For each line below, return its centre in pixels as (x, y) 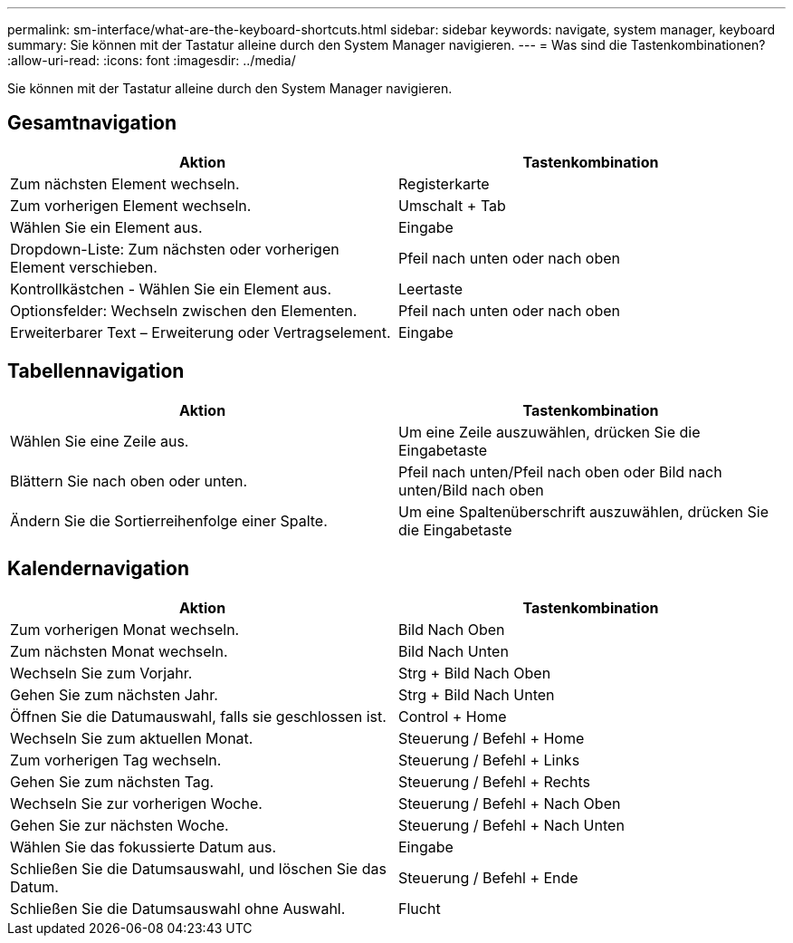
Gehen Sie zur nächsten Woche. (119, 825)
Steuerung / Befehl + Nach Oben (510, 803)
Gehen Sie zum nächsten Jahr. (114, 694)
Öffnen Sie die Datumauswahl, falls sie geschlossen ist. (198, 716)
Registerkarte (444, 183)
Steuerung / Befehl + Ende (488, 877)
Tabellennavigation (96, 371)
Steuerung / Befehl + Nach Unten (511, 825)
